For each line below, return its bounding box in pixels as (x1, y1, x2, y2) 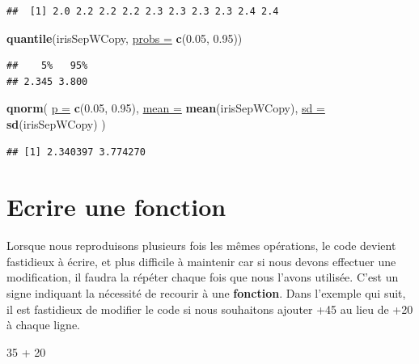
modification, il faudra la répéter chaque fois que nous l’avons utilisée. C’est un (6, 269, 399, 286)
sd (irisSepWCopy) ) (6, 115, 106, 132)
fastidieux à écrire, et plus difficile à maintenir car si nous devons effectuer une (6, 252, 396, 269)
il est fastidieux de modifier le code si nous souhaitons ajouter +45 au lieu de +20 (6, 300, 413, 317)
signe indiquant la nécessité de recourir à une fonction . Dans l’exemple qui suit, (6, 285, 406, 302)
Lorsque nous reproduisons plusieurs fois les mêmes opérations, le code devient (6, 237, 396, 254)
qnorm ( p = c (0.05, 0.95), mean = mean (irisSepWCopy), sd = (6, 99, 325, 116)
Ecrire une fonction (6, 190, 226, 223)
